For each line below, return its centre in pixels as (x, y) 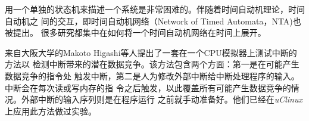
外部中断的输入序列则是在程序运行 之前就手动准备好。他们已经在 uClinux (162, 99)
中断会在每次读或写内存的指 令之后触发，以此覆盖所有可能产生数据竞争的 (148, 87)
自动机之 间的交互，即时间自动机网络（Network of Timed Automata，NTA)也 (153, 21)
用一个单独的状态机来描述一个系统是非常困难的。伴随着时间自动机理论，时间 (155, 9)
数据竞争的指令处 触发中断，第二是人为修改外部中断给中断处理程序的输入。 (152, 75)
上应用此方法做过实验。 (51, 111)
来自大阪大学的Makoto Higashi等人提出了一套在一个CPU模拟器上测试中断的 (151, 52)
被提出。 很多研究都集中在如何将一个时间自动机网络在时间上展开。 (135, 32)
